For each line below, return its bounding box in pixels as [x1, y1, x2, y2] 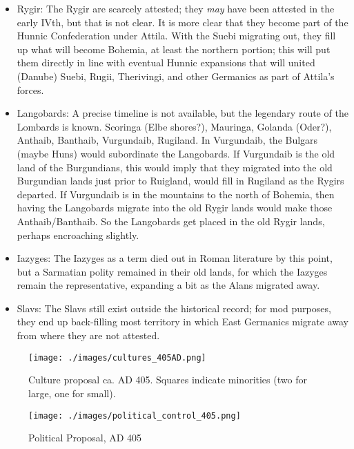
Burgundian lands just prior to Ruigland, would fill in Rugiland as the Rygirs [17, 173, 344, 188]
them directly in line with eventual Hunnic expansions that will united [17, 55, 315, 70]
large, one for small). [28, 385, 116, 400]
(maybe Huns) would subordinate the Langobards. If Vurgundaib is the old [17, 146, 335, 160]
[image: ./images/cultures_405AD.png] [28, 352, 206, 363]
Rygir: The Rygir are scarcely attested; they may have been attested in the [17, 1, 335, 15]
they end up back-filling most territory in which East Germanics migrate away [17, 314, 349, 329]
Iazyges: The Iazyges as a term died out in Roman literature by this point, [17, 251, 333, 265]
